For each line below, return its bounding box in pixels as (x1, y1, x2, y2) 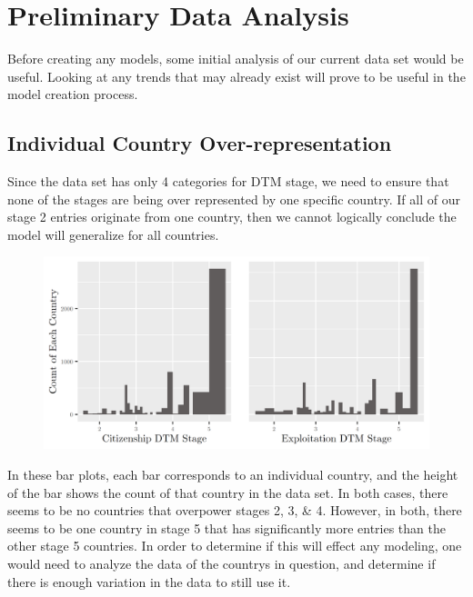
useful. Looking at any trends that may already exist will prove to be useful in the (7, 66, 466, 85)
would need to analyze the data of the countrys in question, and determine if (7, 554, 436, 573)
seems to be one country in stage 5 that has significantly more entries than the (7, 518, 446, 537)
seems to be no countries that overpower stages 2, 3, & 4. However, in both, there (7, 501, 462, 520)
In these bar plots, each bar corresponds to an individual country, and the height (7, 465, 458, 484)
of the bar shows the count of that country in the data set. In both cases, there (7, 483, 448, 502)
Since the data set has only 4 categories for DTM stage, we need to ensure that (7, 172, 449, 191)
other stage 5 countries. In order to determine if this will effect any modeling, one (7, 536, 462, 555)
